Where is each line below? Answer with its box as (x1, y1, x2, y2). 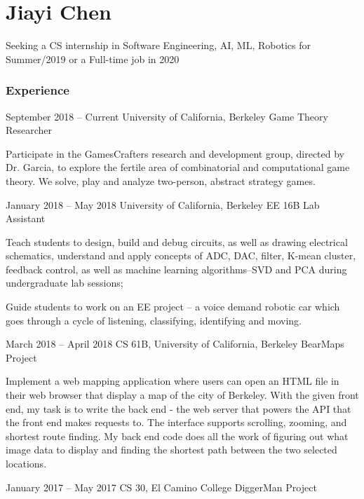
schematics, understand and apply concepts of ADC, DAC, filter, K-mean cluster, (6, 248, 356, 263)
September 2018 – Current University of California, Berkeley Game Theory (6, 109, 328, 123)
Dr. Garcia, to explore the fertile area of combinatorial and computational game (6, 160, 350, 175)
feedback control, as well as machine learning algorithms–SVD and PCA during (6, 261, 347, 276)
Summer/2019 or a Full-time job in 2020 (6, 51, 180, 66)
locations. (6, 456, 47, 470)
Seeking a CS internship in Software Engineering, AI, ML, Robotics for (6, 38, 311, 53)
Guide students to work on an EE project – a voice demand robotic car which (6, 299, 340, 314)
